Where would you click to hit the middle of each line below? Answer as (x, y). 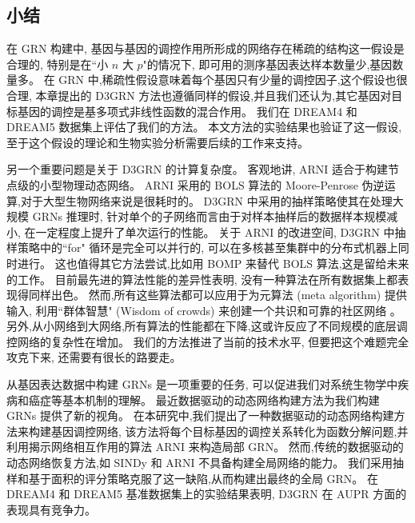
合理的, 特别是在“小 (58, 64)
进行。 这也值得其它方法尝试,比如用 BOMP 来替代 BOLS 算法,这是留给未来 (213, 263)
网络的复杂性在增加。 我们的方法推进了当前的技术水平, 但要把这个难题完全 (213, 341)
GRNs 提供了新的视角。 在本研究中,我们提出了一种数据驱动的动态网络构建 (200, 415)
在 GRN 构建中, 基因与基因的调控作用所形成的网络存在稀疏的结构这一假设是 (206, 48)
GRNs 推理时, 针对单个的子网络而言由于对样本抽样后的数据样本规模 (209, 216)
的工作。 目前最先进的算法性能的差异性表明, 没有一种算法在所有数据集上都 (202, 279)
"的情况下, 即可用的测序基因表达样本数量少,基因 (267, 64)
